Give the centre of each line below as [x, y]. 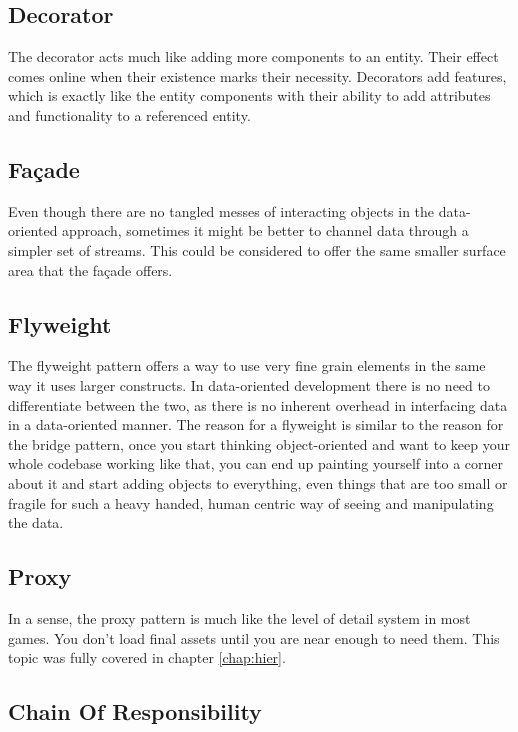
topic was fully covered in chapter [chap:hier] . [147, 657]
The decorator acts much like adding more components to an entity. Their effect [253, 56]
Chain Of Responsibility [135, 711]
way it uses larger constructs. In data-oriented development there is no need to [249, 384]
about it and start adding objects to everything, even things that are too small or [258, 482]
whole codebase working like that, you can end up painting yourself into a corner [255, 463]
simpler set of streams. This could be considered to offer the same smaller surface [257, 249]
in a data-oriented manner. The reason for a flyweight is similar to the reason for [256, 424]
